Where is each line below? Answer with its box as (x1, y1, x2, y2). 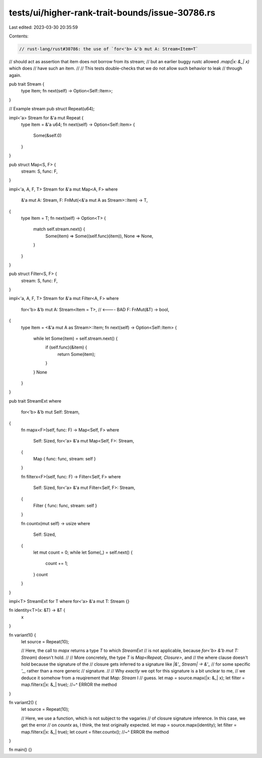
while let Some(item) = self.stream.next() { (33, 335, 118, 341)
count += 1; (45, 561, 68, 566)
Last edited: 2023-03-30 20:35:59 (9, 24, 78, 30)
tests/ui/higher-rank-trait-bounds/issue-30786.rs (9, 7, 215, 18)
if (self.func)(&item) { (45, 344, 87, 350)
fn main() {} (9, 747, 33, 753)
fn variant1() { (9, 632, 36, 638)
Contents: (9, 33, 29, 39)
